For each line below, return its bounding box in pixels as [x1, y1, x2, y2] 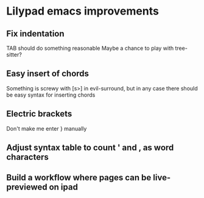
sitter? [6, 51, 23, 58]
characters [6, 152, 49, 162]
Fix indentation [6, 29, 65, 39]
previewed [6, 182, 47, 193]
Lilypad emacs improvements [6, 4, 160, 18]
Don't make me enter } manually [6, 125, 87, 132]
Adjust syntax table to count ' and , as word [6, 143, 174, 153]
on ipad [49, 182, 78, 193]
